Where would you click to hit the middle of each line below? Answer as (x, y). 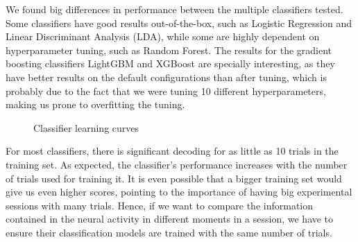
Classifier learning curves (86, 127)
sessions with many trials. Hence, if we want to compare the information (160, 205)
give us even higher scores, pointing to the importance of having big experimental (179, 192)
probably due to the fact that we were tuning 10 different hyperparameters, (166, 90)
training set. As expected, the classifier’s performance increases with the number (177, 164)
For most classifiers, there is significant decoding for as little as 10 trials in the (172, 151)
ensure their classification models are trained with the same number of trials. (169, 232)
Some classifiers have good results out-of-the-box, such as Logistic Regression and (179, 23)
